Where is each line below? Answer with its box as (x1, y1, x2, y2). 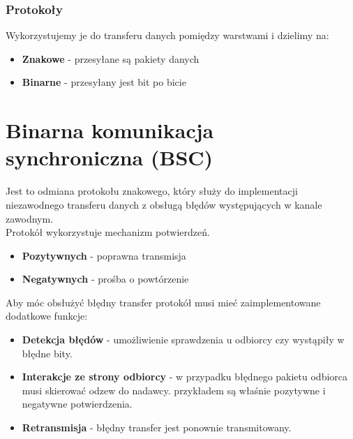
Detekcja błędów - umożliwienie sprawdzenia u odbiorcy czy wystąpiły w (22, 332, 345, 347)
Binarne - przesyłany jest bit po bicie (22, 75, 186, 89)
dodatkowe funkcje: (6, 308, 88, 323)
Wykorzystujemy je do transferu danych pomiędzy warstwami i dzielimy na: (6, 28, 329, 43)
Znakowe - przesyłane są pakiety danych (22, 51, 200, 66)
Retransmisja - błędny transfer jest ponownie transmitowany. (22, 420, 292, 435)
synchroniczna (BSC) (6, 143, 213, 172)
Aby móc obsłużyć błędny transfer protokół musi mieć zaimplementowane (6, 295, 321, 309)
